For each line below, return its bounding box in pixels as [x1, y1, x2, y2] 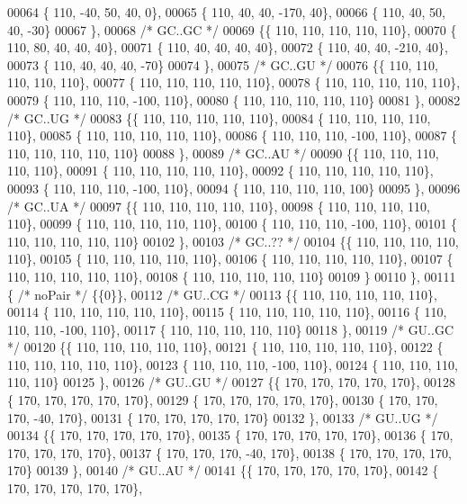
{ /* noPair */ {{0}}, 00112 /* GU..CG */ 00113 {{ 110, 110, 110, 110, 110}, [7, 284, 437, 303]
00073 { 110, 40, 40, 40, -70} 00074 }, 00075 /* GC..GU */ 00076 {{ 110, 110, [7, 55, 438, 74]
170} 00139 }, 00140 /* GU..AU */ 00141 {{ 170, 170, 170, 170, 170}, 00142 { [7, 461, 439, 480]
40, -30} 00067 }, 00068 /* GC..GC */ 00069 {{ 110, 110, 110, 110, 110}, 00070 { [7, 20, 457, 39]
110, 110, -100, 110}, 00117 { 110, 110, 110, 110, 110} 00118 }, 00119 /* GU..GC [7, 319, 454, 338]
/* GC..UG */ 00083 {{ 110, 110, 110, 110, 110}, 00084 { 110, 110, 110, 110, [7, 108, 431, 127]
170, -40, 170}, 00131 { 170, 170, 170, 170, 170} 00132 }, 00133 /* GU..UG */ [7, 408, 438, 427]
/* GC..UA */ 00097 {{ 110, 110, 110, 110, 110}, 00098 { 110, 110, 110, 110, [7, 196, 430, 215]
